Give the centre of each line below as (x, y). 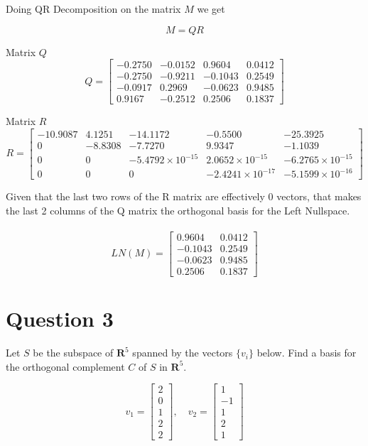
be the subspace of (73, 353)
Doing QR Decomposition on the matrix (93, 9)
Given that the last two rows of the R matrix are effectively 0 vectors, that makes (184, 196)
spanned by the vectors (183, 353)
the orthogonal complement (65, 366)
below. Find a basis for (307, 353)
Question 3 (60, 319)
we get (211, 9)
